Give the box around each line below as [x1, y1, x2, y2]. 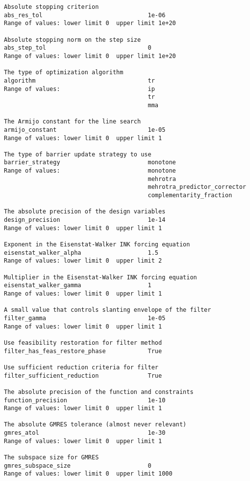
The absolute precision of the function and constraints [4, 388, 194, 395]
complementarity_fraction [148, 192, 232, 199]
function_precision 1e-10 [4, 396, 166, 404]
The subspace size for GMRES [4, 454, 99, 461]
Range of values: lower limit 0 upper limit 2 [4, 257, 162, 265]
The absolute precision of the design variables [4, 208, 166, 215]
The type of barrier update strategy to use [4, 150, 151, 158]
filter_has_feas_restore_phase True [4, 347, 162, 355]
